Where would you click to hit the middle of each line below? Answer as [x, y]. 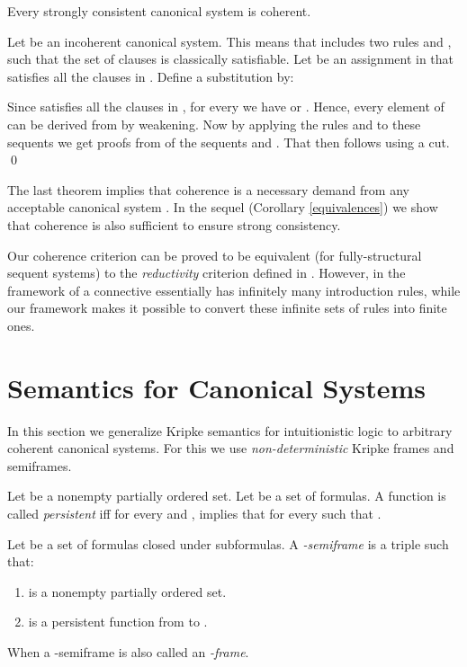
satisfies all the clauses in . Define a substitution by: [151, 76]
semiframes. [40, 465]
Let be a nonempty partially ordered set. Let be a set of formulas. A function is [227, 496]
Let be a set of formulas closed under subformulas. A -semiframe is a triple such [228, 543]
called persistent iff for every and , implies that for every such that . [194, 513]
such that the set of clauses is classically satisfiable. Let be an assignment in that [231, 59]
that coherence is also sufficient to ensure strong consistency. [174, 224]
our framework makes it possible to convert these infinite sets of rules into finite [227, 308]
